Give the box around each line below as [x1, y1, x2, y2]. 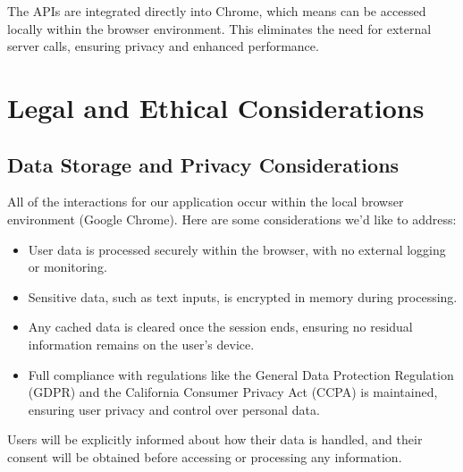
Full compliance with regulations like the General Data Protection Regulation [28, 365, 454, 383]
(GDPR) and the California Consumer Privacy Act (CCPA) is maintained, [28, 383, 438, 401]
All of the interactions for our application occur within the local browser [7, 192, 404, 211]
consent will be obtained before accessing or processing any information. [7, 447, 402, 466]
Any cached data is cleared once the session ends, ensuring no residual [28, 317, 413, 336]
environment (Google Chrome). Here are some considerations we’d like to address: [7, 209, 457, 228]
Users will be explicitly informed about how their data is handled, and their [7, 430, 423, 449]
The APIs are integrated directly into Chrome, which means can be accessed [7, 2, 426, 20]
